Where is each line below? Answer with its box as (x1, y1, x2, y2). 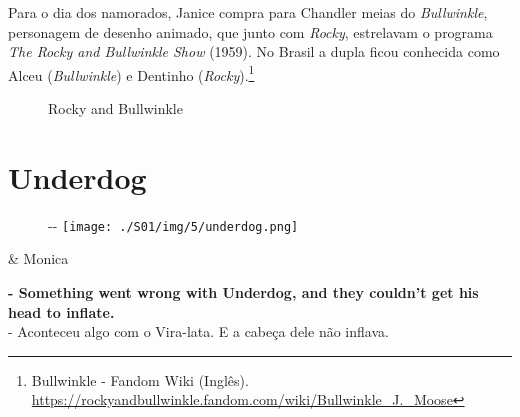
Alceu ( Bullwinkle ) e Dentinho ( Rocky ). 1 (8, 61, 255, 85)
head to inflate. (8, 301, 115, 322)
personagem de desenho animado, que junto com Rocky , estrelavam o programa (8, 21, 493, 42)
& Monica (8, 248, 69, 269)
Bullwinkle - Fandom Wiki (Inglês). (31, 369, 249, 390)
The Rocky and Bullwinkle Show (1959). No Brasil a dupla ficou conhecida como (8, 41, 500, 62)
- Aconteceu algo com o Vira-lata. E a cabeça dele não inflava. (8, 321, 389, 342)
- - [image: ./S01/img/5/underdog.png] (48, 214, 299, 235)
